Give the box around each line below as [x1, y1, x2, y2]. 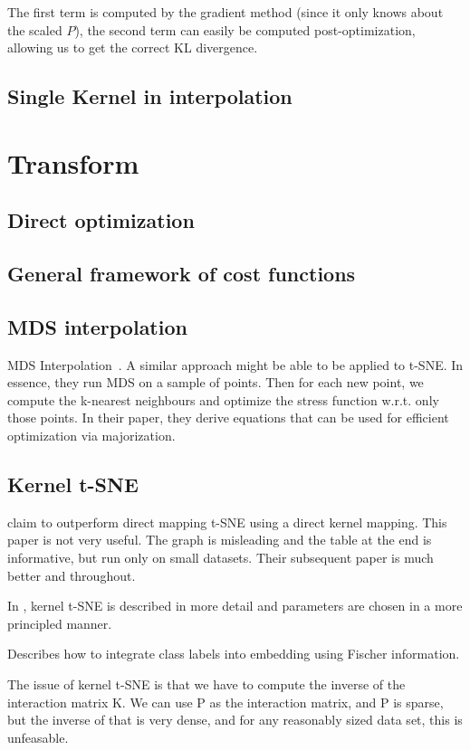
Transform [7, 144, 139, 181]
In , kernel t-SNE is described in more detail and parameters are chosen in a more [7, 596, 463, 615]
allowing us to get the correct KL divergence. [7, 38, 258, 57]
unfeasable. [7, 727, 69, 746]
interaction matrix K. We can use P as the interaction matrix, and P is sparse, [7, 692, 444, 711]
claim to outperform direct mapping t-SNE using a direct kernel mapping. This [7, 512, 447, 531]
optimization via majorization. [7, 426, 176, 445]
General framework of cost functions [7, 260, 356, 288]
